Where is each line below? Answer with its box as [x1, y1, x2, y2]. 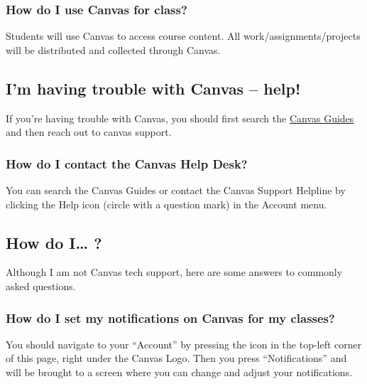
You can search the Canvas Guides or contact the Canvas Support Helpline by [6, 183, 346, 198]
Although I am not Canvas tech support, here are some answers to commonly [6, 265, 343, 279]
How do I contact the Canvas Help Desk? [6, 154, 248, 172]
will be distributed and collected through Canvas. [6, 42, 221, 57]
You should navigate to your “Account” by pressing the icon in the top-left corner [6, 336, 362, 351]
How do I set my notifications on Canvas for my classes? [6, 309, 335, 326]
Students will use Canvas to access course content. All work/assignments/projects [6, 28, 361, 43]
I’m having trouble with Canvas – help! [6, 77, 301, 99]
